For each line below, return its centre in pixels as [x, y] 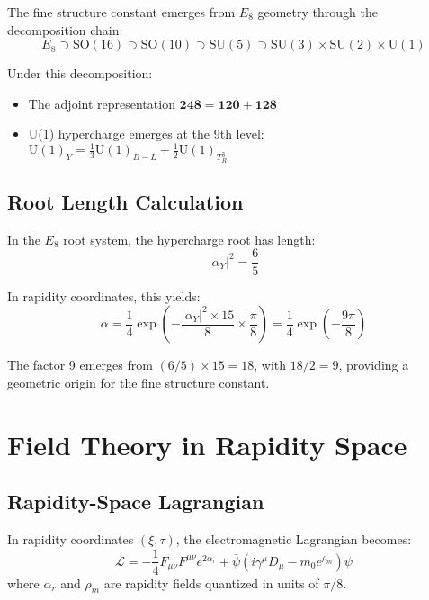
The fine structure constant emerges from [121, 12]
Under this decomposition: [80, 73]
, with [270, 365]
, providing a [374, 365]
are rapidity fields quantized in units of [211, 582]
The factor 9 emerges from [80, 365]
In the [24, 239]
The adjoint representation [102, 103]
